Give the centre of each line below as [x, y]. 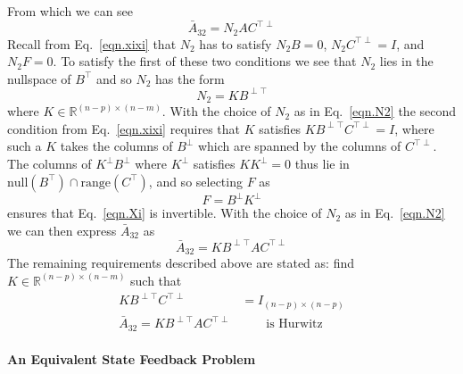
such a [25, 146]
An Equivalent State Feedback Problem [132, 359]
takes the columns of [116, 146]
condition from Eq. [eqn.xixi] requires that [124, 128]
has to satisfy [236, 43]
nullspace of [39, 78]
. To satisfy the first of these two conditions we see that [205, 61]
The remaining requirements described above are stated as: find [181, 263]
